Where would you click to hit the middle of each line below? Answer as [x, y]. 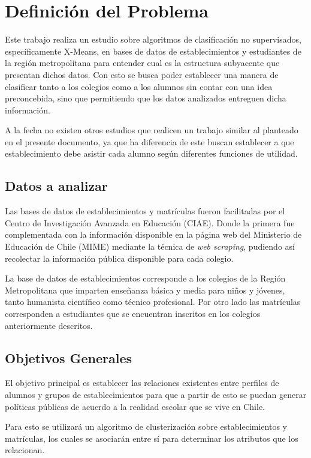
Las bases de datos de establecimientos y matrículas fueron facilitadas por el [145, 211]
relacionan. [25, 450]
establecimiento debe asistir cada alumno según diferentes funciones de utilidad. [151, 153]
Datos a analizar [56, 186]
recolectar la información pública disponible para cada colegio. [119, 258]
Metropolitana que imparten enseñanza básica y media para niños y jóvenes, [145, 290]
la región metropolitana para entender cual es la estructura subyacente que [142, 63]
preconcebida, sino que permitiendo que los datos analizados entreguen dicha [146, 98]
